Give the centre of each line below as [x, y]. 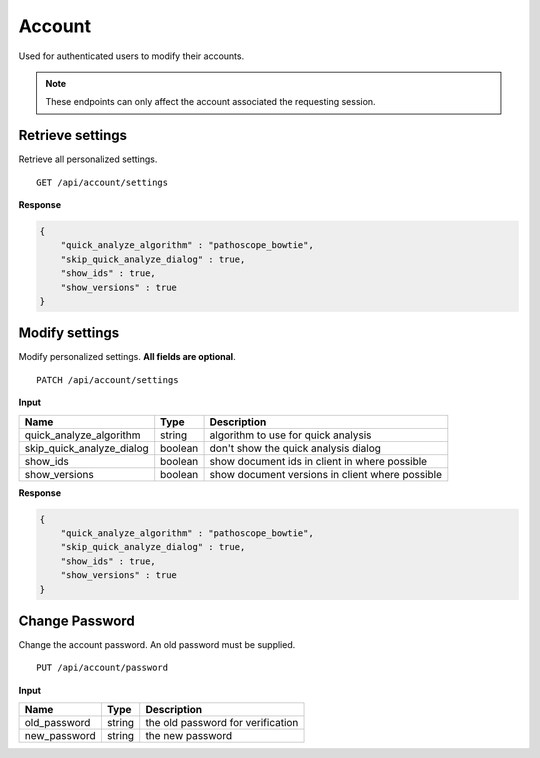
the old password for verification [222, 723]
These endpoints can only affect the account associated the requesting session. [210, 102]
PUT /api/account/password [102, 668]
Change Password [76, 620]
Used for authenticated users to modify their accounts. [131, 56]
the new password [189, 736]
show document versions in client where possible [326, 474]
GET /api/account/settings [102, 182]
